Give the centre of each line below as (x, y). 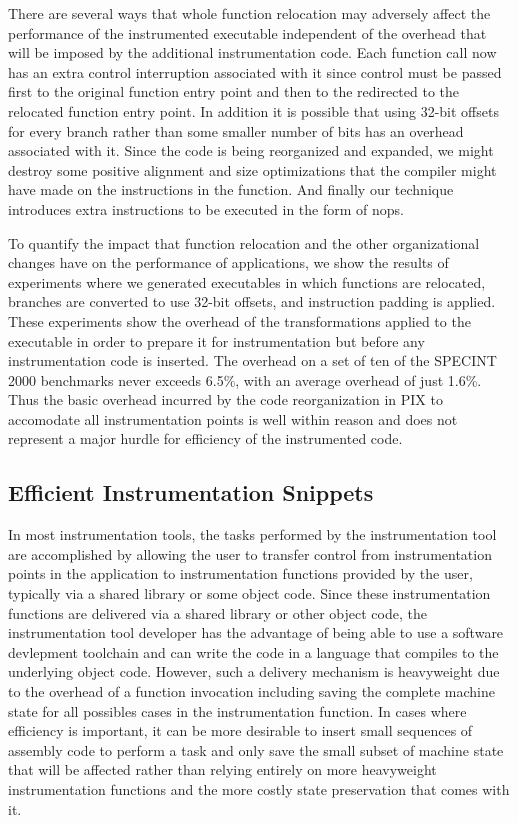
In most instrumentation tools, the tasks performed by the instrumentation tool (252, 534)
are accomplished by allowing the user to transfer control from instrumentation (250, 553)
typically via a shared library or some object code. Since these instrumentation (249, 593)
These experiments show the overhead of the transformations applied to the (239, 320)
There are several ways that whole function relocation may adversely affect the (249, 13)
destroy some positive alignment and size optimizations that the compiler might (252, 169)
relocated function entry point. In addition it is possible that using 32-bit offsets (253, 110)
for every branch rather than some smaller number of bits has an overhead (236, 130)
